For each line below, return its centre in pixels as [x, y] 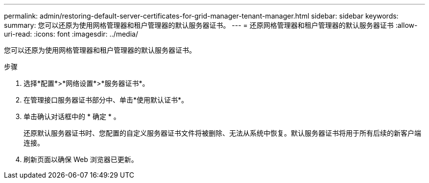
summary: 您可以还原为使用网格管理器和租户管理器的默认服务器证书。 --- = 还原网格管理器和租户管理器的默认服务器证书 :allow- [211, 25]
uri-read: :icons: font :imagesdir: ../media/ [71, 34]
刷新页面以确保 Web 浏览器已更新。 [81, 159]
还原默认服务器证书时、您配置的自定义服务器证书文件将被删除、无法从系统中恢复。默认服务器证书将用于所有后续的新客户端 [222, 133]
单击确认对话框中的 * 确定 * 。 [72, 116]
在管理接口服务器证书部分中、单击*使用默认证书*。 [106, 100]
